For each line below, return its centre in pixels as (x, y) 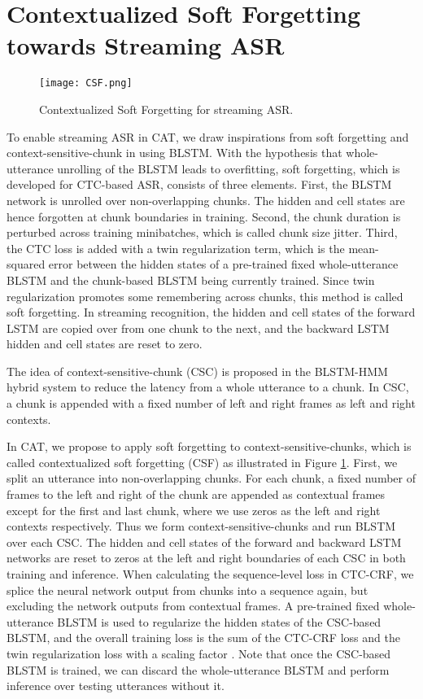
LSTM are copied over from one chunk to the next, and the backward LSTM (198, 328)
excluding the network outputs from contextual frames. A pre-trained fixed (193, 606)
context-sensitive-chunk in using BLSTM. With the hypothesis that (174, 153)
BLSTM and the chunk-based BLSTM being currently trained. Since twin (191, 280)
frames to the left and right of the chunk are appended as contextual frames (196, 494)
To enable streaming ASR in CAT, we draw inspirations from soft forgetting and (208, 136)
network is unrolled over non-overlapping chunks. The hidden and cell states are (206, 200)
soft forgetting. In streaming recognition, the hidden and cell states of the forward (211, 312)
